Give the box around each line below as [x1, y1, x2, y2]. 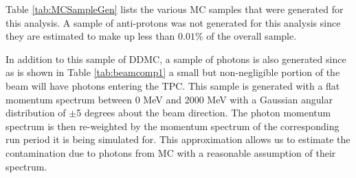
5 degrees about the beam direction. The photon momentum [76, 105, 331, 120]
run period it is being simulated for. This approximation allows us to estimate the [5, 132, 351, 147]
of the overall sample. [206, 29, 297, 43]
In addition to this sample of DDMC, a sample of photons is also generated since [5, 51, 346, 66]
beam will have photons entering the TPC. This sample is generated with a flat [5, 78, 340, 92]
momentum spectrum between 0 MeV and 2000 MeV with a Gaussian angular [5, 92, 333, 106]
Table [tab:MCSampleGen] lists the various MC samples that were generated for [5, 2, 344, 16]
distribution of [5, 105, 66, 120]
